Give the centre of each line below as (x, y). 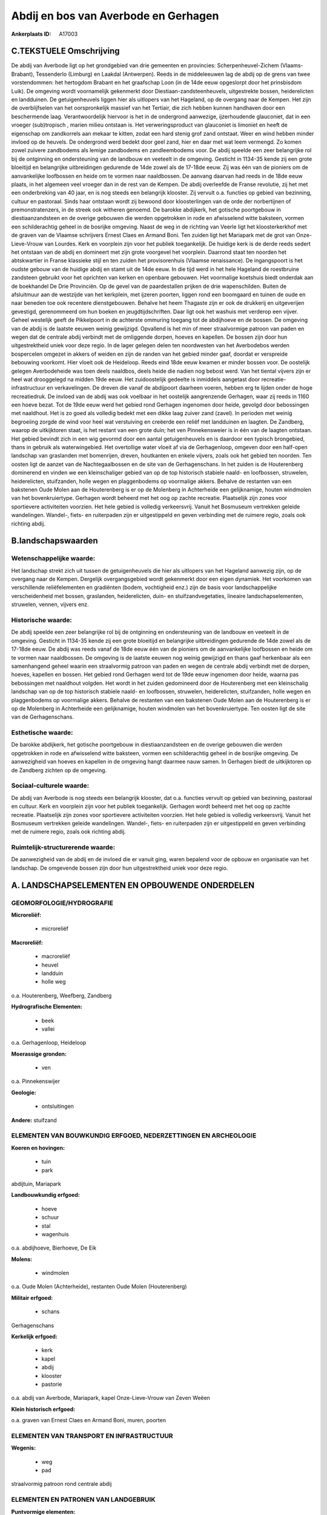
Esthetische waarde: (42, 733)
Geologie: (24, 1092)
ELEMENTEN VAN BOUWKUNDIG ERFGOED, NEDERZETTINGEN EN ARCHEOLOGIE (134, 1136)
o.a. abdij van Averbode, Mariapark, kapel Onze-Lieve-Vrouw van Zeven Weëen (111, 1398)
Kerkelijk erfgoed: (34, 1337)
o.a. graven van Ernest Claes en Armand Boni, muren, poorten (89, 1420)
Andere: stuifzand (34, 1120)
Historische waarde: (42, 620)
